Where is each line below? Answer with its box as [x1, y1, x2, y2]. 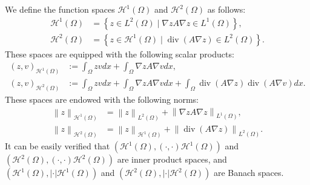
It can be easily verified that [5, 140, 110, 152]
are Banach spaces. [213, 166, 284, 179]
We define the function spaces [5, 3, 115, 15]
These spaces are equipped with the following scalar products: [5, 47, 234, 60]
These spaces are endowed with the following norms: [5, 93, 199, 106]
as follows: [207, 3, 246, 15]
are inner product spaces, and [117, 153, 227, 166]
